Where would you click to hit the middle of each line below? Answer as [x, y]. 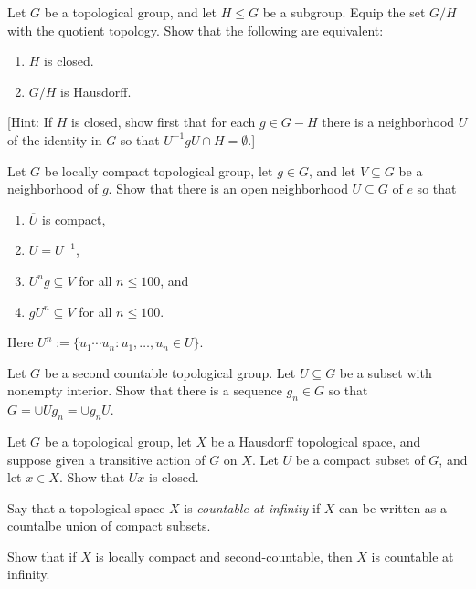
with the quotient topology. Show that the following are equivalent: [196, 30]
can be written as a [393, 507]
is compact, [74, 219]
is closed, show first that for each [163, 122]
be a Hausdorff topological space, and [316, 441]
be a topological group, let [118, 441]
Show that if [42, 556]
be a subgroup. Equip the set [344, 12]
